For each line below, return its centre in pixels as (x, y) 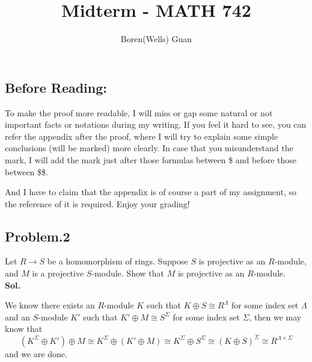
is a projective (58, 273)
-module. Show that (128, 273)
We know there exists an (50, 305)
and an (18, 317)
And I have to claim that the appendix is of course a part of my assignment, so (151, 192)
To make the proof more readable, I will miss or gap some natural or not (139, 112)
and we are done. (36, 353)
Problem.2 (38, 236)
